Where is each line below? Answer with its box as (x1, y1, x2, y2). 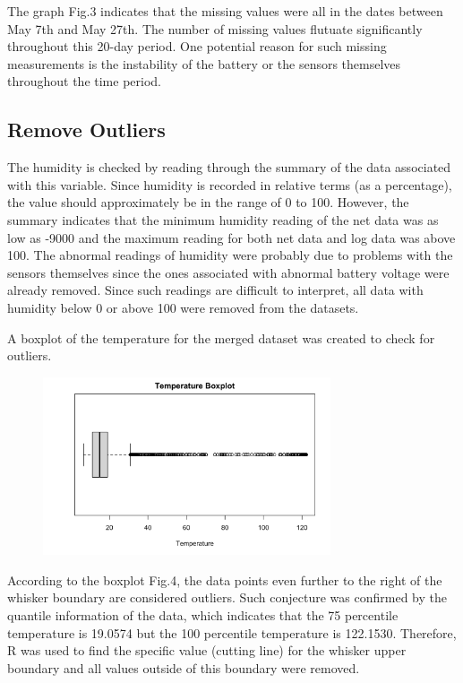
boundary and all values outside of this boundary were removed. (7, 658, 360, 677)
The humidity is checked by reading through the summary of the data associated (7, 158, 451, 177)
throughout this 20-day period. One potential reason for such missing (7, 37, 387, 56)
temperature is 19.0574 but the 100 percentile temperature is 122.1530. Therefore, (7, 623, 457, 642)
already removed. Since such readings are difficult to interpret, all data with (7, 281, 424, 299)
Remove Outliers (7, 116, 166, 143)
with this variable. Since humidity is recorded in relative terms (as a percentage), (7, 175, 452, 194)
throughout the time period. (7, 72, 162, 91)
